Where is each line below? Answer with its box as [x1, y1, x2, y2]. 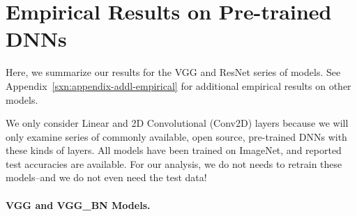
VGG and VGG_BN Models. [6, 197, 151, 212]
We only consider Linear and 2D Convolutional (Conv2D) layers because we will [6, 116, 349, 130]
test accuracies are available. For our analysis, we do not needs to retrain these [6, 156, 342, 171]
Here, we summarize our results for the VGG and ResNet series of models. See [6, 65, 341, 79]
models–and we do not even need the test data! [6, 170, 207, 185]
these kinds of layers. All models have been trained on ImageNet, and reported [6, 143, 342, 157]
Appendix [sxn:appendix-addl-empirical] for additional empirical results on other [6, 78, 351, 93]
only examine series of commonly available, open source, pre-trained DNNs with [6, 129, 347, 144]
